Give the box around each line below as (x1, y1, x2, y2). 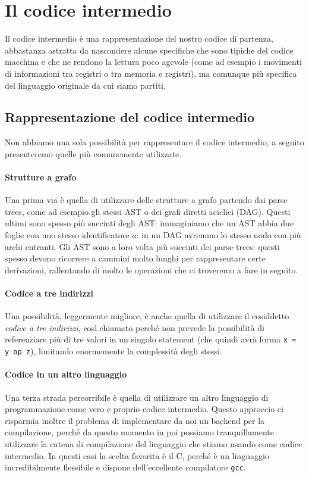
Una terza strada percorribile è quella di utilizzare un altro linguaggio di (5, 391, 269, 403)
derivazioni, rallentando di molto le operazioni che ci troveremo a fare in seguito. (5, 263, 298, 276)
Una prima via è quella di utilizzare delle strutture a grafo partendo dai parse (5, 194, 288, 206)
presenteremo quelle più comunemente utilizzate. (5, 147, 182, 160)
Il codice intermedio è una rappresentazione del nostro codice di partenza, (5, 32, 273, 45)
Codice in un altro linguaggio (5, 368, 127, 381)
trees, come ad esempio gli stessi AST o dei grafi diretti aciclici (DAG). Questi (5, 205, 291, 217)
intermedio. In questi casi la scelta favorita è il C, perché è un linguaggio (5, 449, 269, 462)
